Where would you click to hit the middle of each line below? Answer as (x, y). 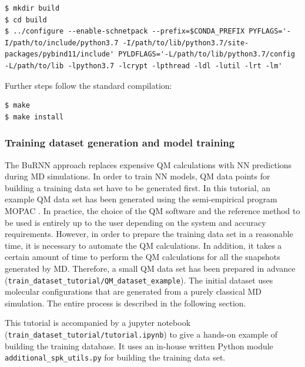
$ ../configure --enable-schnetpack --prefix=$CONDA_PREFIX (125, 31)
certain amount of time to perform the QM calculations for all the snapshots (143, 257)
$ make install (34, 117)
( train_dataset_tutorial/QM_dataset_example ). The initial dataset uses (139, 280)
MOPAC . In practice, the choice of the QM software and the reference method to (152, 210)
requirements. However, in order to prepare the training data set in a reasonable (149, 234)
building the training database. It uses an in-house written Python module (139, 346)
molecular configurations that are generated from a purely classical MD (133, 291)
